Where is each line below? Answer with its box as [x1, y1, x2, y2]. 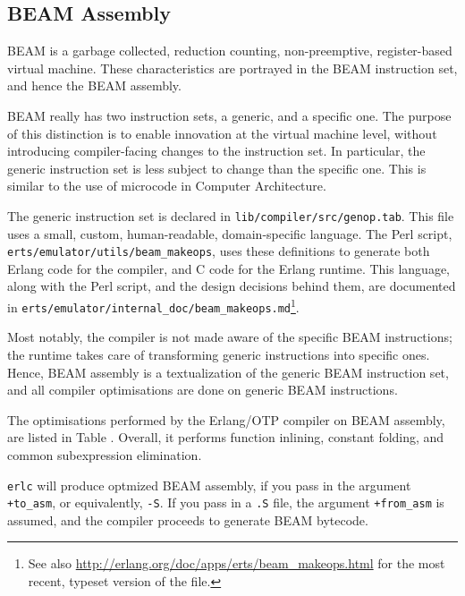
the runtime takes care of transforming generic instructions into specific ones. [7, 345, 430, 363]
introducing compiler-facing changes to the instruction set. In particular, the [7, 141, 426, 160]
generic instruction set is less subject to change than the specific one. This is [7, 158, 427, 177]
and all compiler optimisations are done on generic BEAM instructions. [7, 380, 398, 399]
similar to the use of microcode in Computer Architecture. [7, 176, 326, 195]
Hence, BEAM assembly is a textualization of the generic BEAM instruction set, [7, 362, 449, 381]
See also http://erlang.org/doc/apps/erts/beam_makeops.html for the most [28, 554, 445, 573]
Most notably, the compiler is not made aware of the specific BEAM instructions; [7, 328, 452, 346]
